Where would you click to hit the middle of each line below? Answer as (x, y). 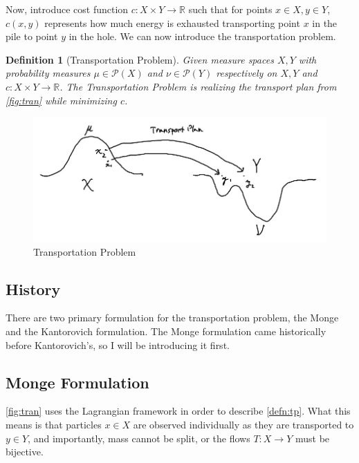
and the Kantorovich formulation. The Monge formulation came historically (166, 331)
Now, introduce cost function (67, 9)
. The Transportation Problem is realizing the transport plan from (198, 86)
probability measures (48, 73)
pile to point (32, 36)
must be (312, 438)
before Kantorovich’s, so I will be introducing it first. (118, 344)
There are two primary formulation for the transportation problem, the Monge (172, 318)
